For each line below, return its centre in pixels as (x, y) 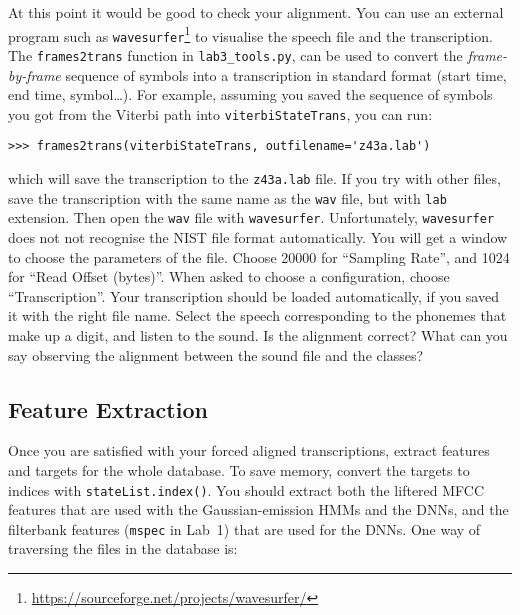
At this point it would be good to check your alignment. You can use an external (256, 12)
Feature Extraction (108, 408)
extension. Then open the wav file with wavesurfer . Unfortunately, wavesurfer (251, 217)
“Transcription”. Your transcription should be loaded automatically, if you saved (253, 295)
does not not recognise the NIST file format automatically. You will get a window (258, 237)
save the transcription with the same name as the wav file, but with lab (227, 197)
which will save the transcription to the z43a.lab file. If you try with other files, (254, 178)
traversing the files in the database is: (123, 548)
